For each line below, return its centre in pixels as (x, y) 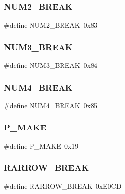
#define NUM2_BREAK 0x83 (51, 25)
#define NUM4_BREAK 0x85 (51, 105)
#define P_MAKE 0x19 (41, 145)
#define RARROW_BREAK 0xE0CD (63, 186)
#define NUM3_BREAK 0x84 (51, 65)
